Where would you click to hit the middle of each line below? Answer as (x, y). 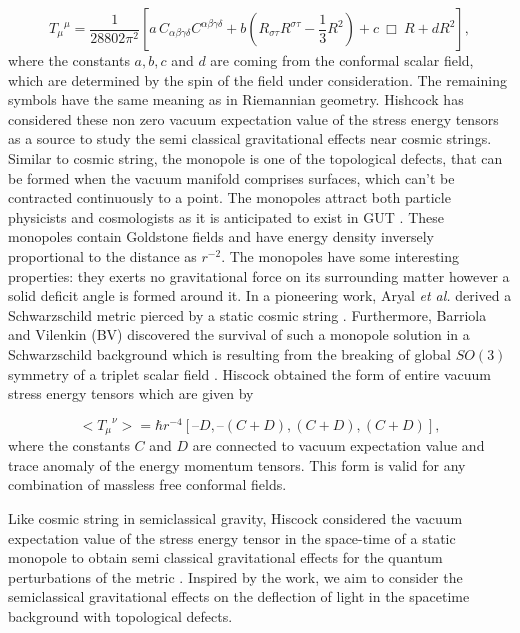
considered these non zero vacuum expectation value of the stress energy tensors (253, 118)
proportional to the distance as (102, 255)
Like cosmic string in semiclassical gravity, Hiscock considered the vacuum (235, 518)
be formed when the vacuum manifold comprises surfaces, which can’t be (231, 177)
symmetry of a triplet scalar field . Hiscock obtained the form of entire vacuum (250, 373)
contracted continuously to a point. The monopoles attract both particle (229, 197)
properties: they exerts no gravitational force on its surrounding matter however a (259, 275)
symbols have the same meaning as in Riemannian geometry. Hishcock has (236, 99)
